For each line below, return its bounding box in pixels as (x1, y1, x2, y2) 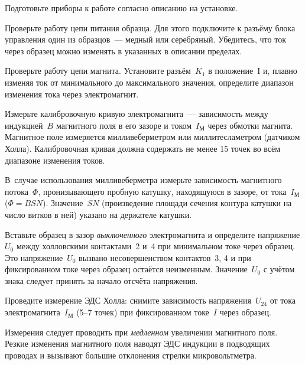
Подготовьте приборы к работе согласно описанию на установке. (5, 2, 238, 14)
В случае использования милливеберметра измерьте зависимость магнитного (5, 174, 282, 186)
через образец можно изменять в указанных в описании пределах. (5, 44, 242, 57)
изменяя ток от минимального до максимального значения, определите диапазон (5, 76, 294, 88)
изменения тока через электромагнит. (5, 87, 139, 100)
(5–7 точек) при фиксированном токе (76, 306, 209, 318)
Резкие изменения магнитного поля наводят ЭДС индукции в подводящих (5, 337, 270, 350)
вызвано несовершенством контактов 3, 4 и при (79, 251, 251, 263)
